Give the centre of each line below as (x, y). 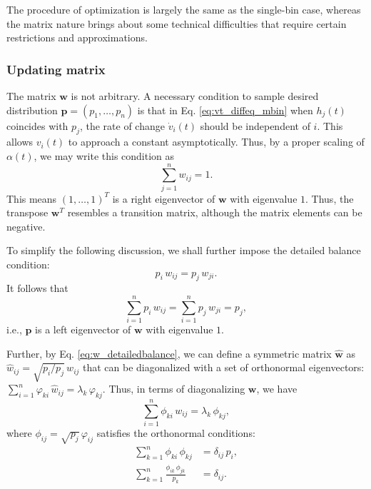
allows (20, 142)
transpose (27, 212)
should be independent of (255, 125)
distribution (32, 110)
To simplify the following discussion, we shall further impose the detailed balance (184, 250)
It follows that (37, 288)
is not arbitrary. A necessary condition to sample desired (195, 96)
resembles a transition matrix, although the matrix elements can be (215, 212)
